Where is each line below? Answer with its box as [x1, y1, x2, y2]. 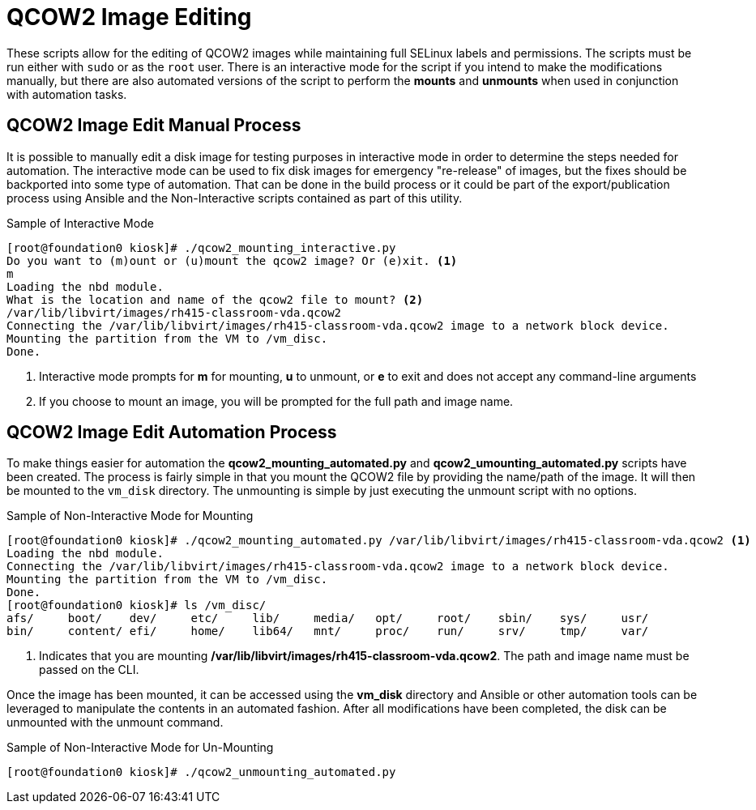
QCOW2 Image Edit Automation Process [6, 422, 337, 443]
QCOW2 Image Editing [6, 3, 252, 31]
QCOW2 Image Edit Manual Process [6, 115, 301, 136]
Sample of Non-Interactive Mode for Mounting [6, 509, 254, 523]
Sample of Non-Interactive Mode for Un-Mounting [6, 740, 274, 755]
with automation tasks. [6, 87, 127, 101]
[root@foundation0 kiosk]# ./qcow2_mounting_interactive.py [6, 241, 396, 254]
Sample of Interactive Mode [6, 215, 154, 230]
